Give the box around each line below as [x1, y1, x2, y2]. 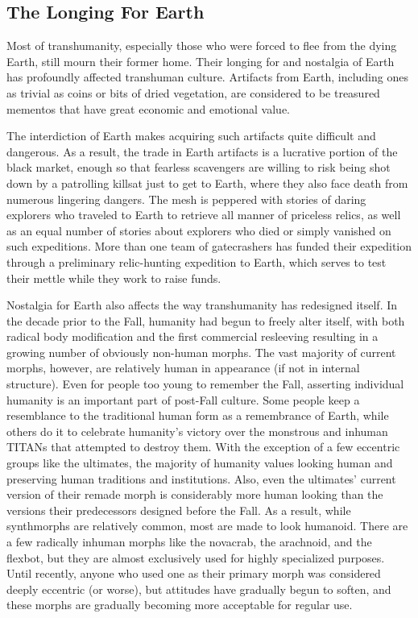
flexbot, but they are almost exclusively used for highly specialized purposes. [6, 549, 385, 566]
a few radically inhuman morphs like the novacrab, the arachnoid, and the [6, 533, 372, 550]
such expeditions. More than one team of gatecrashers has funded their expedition [6, 238, 412, 255]
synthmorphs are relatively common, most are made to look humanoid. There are [6, 517, 408, 534]
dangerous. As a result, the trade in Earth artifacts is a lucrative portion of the [6, 143, 398, 160]
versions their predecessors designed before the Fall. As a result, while [6, 501, 351, 518]
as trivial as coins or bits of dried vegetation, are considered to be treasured [6, 84, 380, 101]
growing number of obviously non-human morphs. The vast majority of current [6, 343, 396, 360]
